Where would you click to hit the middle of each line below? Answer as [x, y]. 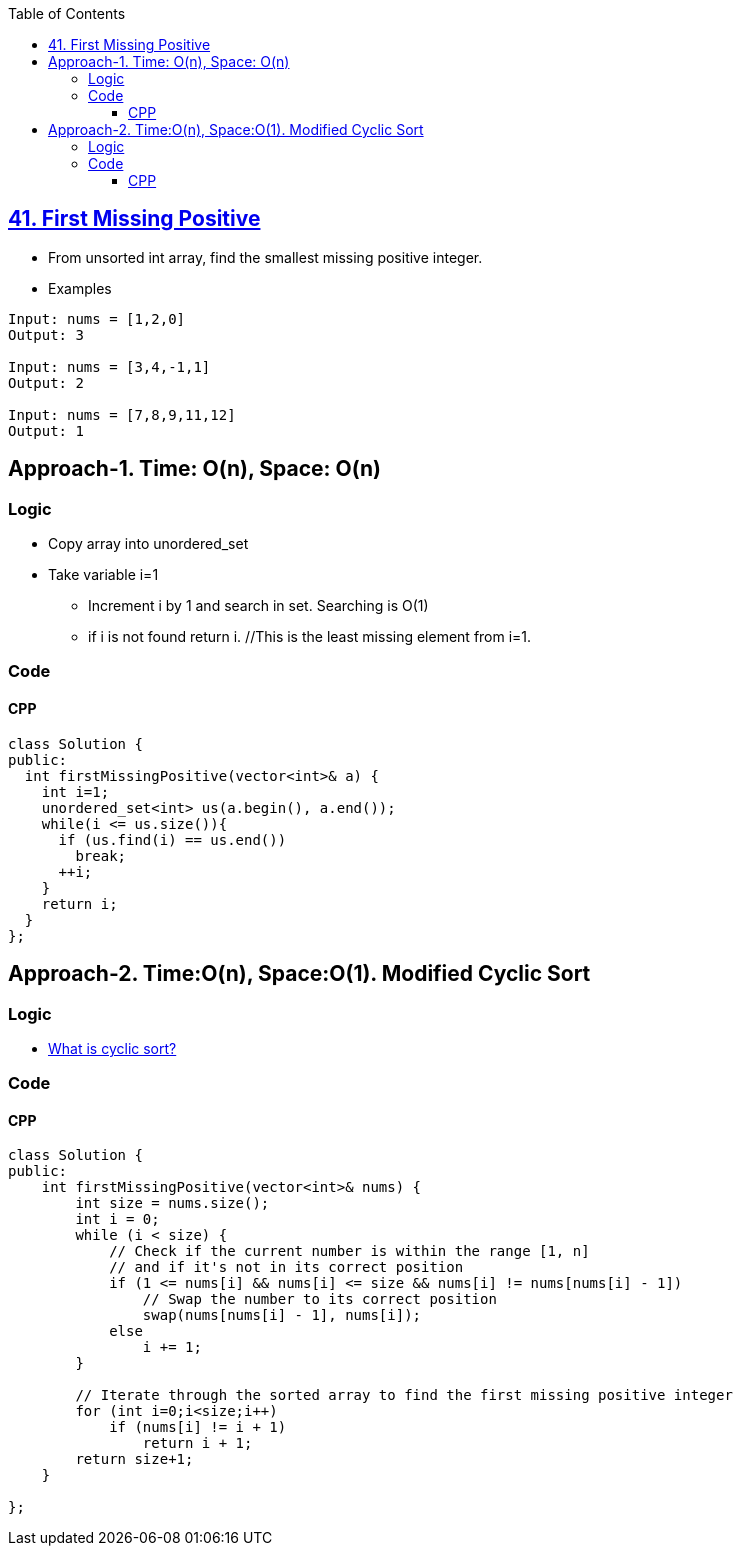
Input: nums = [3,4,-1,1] [109, 366]
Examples [80, 288]
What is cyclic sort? [112, 1048]
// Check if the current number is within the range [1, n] [349, 1251]
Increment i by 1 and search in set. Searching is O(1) [258, 606]
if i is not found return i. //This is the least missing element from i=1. [310, 637]
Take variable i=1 [103, 575]
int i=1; [75, 791]
